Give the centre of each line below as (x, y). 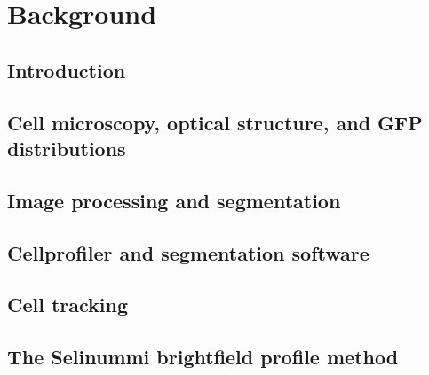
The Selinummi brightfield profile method (203, 357)
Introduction (67, 70)
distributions (67, 148)
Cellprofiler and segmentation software (188, 252)
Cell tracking (68, 305)
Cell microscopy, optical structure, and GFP (215, 122)
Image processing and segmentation (174, 200)
